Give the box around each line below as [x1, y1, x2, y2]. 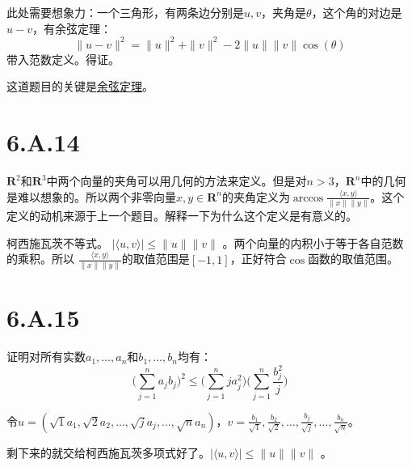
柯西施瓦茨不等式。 [6, 234, 108, 251]
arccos [292, 192, 324, 204]
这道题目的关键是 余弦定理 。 [6, 78, 153, 95]
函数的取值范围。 [308, 250, 399, 267]
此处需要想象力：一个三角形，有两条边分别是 [6, 4, 244, 20]
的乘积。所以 [6, 250, 74, 267]
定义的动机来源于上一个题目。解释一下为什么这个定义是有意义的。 [6, 207, 357, 224]
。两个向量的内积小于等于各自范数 [222, 234, 404, 251]
